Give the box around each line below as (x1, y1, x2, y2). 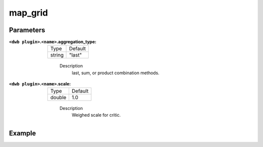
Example (9, 129, 36, 137)
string (50, 52, 64, 59)
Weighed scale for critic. (72, 112, 121, 118)
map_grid (9, 7, 48, 18)
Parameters (9, 26, 45, 34)
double (50, 94, 67, 101)
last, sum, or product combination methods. (72, 70, 160, 76)
